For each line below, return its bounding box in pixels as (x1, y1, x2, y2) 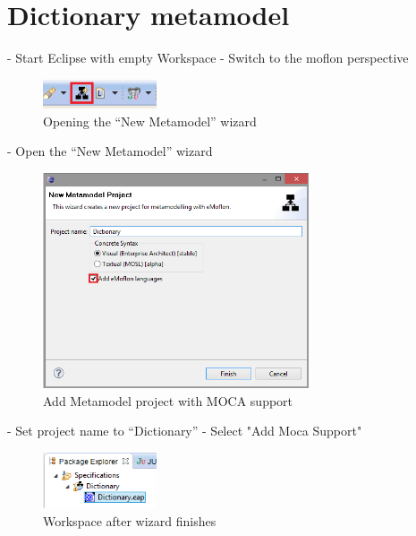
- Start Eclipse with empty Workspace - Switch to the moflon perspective (7, 48, 409, 67)
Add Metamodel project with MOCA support (43, 391, 293, 410)
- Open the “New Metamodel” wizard (7, 142, 213, 160)
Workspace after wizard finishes (43, 511, 216, 530)
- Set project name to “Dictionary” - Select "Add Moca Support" (7, 421, 362, 440)
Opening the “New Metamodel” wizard (43, 111, 257, 130)
